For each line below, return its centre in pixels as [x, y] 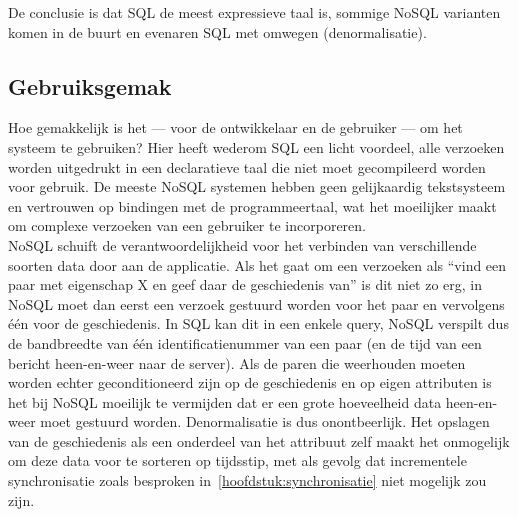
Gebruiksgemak [90, 85]
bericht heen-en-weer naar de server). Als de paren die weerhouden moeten [237, 362]
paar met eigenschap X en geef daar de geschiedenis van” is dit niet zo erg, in [245, 284]
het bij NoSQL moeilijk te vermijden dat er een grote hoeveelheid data [225, 401]
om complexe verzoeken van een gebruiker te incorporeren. [187, 225]
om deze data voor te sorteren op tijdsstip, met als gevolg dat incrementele [237, 460]
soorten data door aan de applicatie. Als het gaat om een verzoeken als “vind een [257, 264]
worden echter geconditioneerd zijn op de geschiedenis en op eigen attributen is [250, 382]
